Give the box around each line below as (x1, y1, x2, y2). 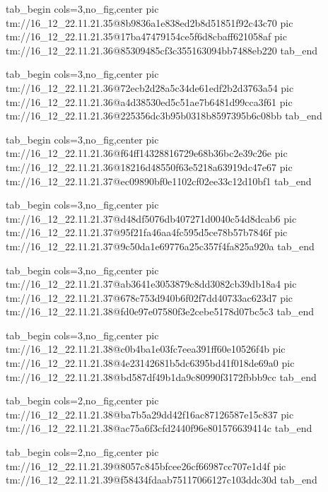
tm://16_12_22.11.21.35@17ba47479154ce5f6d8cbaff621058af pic (6, 29, 287, 44)
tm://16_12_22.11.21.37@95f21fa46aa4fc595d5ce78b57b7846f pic (6, 225, 288, 240)
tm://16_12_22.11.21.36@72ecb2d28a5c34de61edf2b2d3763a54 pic (6, 80, 294, 95)
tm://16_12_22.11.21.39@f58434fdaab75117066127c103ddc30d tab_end (6, 472, 317, 487)
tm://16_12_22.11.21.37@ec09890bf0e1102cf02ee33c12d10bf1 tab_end (6, 173, 312, 188)
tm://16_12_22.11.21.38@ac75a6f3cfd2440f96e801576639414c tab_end (6, 421, 312, 435)
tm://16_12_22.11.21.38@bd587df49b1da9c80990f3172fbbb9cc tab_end (6, 369, 317, 384)
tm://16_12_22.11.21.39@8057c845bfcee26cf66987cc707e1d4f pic (6, 458, 286, 473)
